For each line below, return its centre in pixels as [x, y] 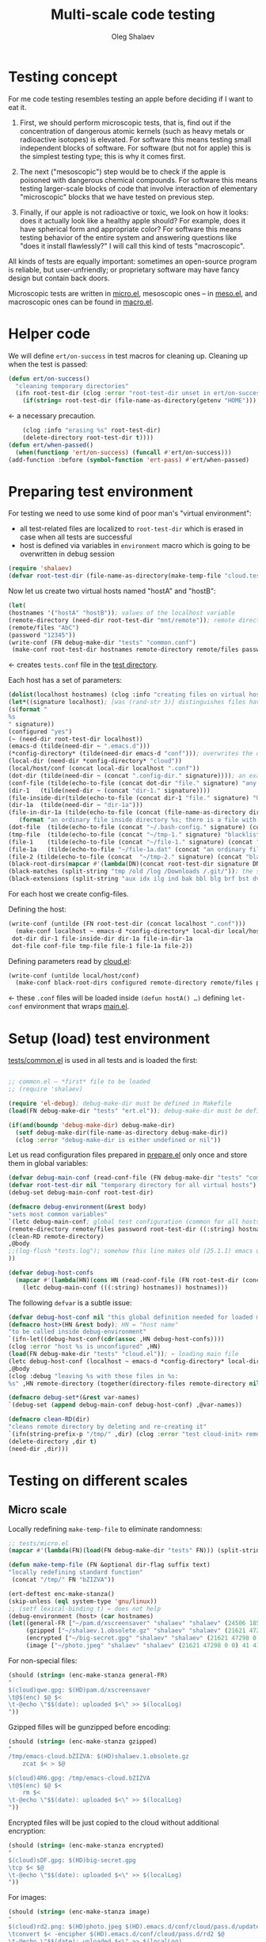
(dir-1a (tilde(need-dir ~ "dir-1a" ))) [76, 805]
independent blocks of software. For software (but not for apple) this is [135, 147]
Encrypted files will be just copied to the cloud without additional [114, 1822]
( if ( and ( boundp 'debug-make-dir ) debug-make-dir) [92, 1125]
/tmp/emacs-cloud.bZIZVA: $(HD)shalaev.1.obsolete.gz [99, 1756]
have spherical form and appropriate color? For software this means [130, 229]
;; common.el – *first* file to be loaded [79, 1082]
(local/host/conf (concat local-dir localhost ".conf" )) [104, 769]
